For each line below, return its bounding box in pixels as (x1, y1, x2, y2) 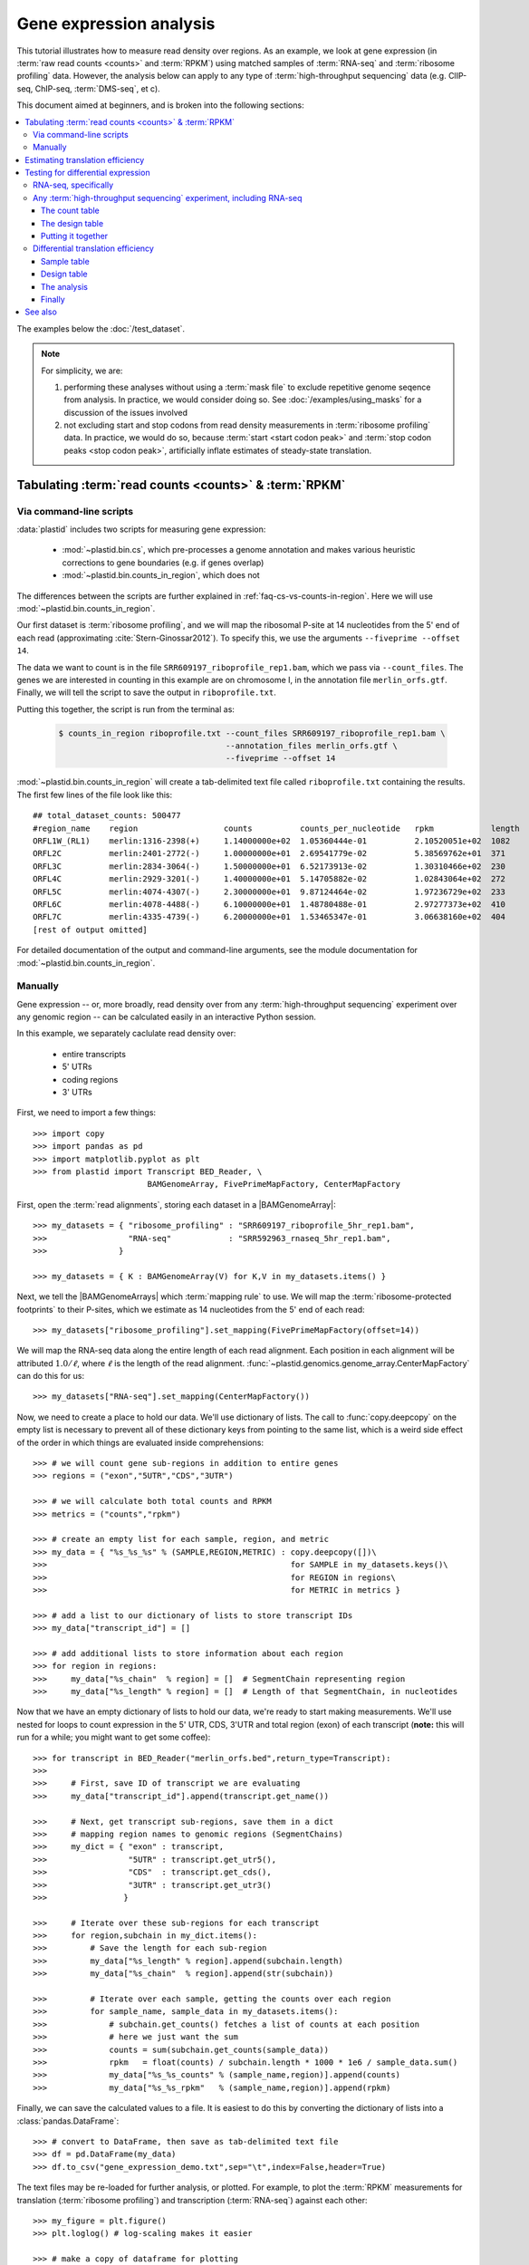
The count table (41, 205, 100, 217)
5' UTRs (62, 1061, 92, 1073)
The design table (41, 217, 104, 228)
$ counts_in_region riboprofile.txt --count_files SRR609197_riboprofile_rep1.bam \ (58, 728, 446, 738)
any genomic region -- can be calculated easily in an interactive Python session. (16, 1011, 317, 1023)
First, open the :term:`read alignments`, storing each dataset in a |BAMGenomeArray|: (16, 1199, 336, 1210)
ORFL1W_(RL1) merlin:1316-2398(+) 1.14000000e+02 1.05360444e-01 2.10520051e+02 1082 (33, 836, 511, 846)
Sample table (41, 255, 90, 266)
